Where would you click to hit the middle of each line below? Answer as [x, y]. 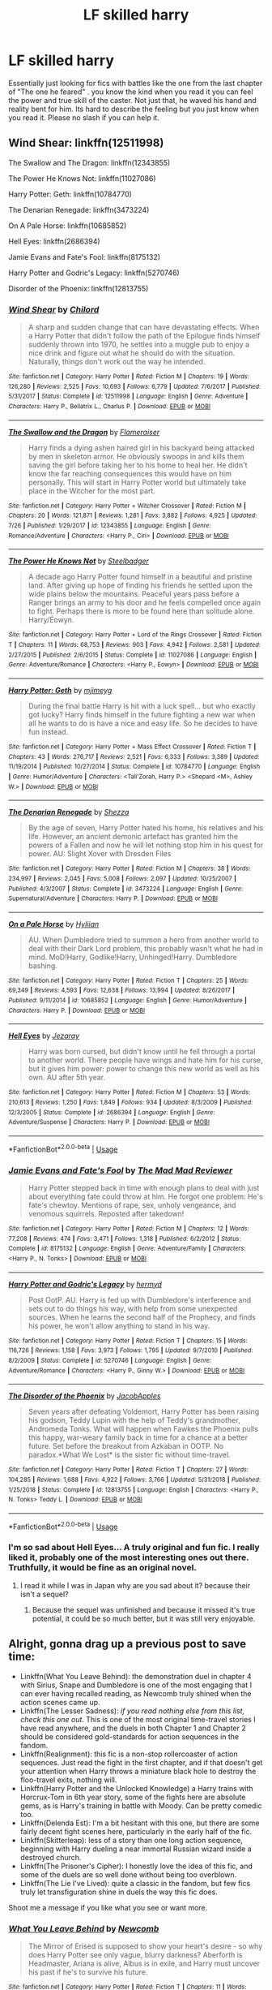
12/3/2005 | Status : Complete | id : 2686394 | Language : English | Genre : [112, 1112]
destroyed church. [51, 1857]
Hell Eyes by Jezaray [44, 1036]
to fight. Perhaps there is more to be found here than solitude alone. [141, 611]
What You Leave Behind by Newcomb [84, 1928]
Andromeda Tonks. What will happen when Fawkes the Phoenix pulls [143, 1429]
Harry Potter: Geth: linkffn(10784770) [70, 194]
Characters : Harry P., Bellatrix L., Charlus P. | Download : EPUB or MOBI [109, 407]
